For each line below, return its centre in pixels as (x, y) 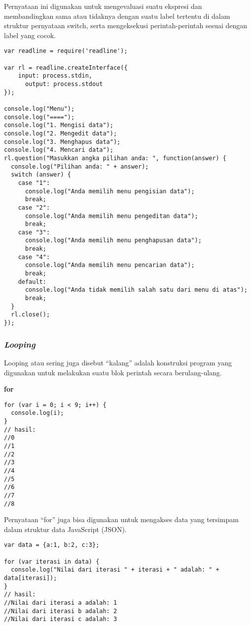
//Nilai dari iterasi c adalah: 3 (61, 619)
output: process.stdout (64, 84)
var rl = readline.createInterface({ (66, 67)
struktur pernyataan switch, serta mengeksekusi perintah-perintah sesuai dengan (126, 25)
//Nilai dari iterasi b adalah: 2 (61, 611)
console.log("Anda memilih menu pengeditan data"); (111, 216)
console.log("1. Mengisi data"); (59, 125)
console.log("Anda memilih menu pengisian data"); (110, 191)
